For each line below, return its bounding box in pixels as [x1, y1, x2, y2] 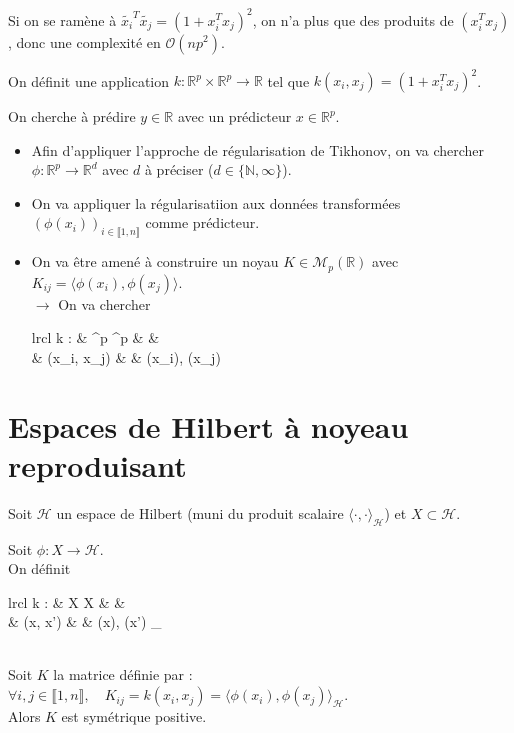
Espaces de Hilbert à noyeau [8, 405, 409, 446]
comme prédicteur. [145, 212, 260, 233]
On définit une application [8, 70, 170, 90]
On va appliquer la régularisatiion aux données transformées [31, 192, 401, 213]
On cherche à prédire [8, 106, 136, 126]
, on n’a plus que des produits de [252, 9, 454, 30]
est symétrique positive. [61, 706, 207, 727]
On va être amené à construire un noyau [31, 251, 279, 272]
